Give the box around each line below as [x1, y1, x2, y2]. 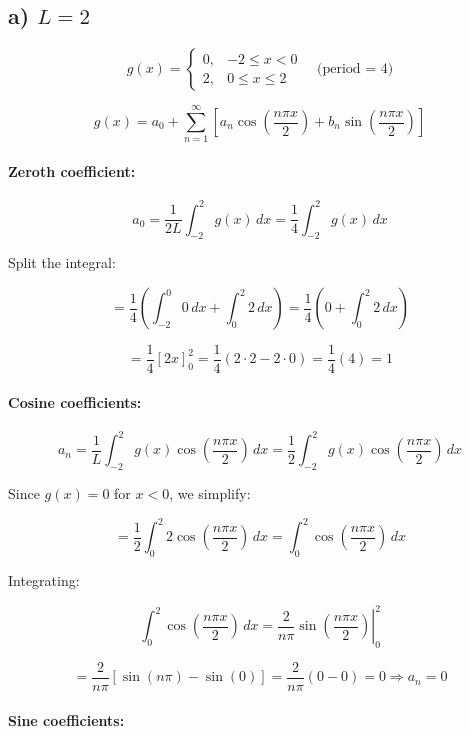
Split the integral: [8, 252, 116, 273]
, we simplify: [169, 483, 251, 504]
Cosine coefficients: [8, 391, 142, 412]
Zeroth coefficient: [8, 160, 136, 181]
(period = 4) [317, 62, 394, 77]
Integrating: [8, 570, 80, 591]
